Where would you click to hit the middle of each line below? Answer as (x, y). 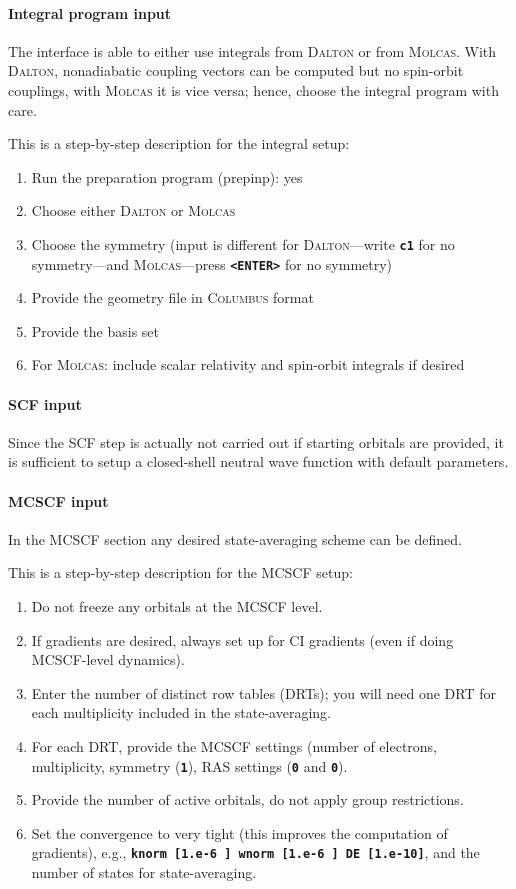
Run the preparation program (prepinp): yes (167, 176)
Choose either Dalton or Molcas (133, 210)
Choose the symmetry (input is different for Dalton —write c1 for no (243, 243)
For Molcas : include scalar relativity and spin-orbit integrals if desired (248, 364)
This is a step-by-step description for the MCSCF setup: (180, 572)
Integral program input (90, 12)
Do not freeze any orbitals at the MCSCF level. (177, 606)
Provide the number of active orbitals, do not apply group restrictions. (247, 799)
